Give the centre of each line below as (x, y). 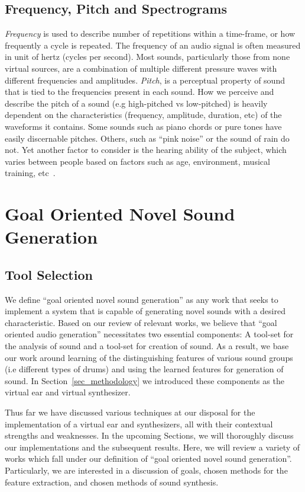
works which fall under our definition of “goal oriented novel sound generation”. (148, 459)
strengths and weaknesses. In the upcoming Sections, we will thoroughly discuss (149, 435)
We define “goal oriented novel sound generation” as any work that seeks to (142, 299)
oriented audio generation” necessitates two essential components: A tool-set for (149, 334)
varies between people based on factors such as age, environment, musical (137, 161)
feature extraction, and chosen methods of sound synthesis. (112, 482)
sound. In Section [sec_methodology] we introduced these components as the (145, 380)
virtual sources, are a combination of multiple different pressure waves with (141, 68)
